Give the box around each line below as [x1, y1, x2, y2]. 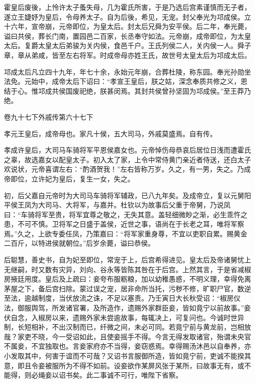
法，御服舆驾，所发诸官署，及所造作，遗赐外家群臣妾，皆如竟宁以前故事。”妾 [4, 303, 251, 313]
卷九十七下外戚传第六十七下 [4, 111, 93, 122]
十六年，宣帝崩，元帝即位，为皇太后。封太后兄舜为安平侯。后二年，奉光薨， [4, 21, 251, 31]
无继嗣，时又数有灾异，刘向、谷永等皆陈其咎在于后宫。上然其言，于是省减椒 [4, 264, 251, 274]
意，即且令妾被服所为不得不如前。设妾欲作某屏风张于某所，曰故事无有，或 [4, 360, 244, 370]
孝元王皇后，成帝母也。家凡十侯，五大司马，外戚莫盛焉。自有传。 [4, 128, 217, 138]
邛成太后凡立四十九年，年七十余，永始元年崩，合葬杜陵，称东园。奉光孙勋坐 [4, 66, 251, 77]
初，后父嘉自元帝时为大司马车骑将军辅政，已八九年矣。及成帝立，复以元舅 [4, 190, 244, 200]
